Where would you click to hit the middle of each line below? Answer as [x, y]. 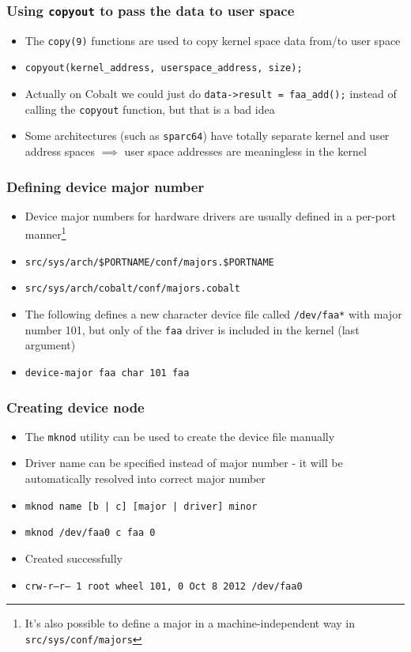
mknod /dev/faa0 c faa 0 [90, 533]
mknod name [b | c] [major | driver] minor [141, 506]
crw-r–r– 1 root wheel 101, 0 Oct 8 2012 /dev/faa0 [164, 586]
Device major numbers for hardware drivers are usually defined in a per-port [210, 215]
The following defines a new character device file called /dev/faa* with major [213, 314]
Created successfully [74, 558]
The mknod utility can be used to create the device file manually [180, 436]
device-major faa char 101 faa [107, 373]
